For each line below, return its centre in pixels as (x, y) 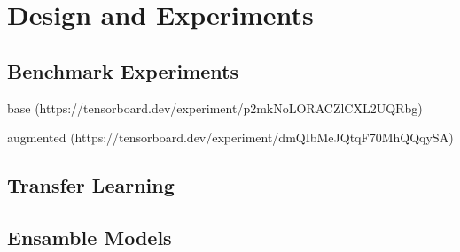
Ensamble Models (90, 237)
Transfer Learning (91, 185)
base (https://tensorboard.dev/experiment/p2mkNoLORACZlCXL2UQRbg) (215, 107)
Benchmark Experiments (123, 70)
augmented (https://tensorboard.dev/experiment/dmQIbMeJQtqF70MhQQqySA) (230, 137)
